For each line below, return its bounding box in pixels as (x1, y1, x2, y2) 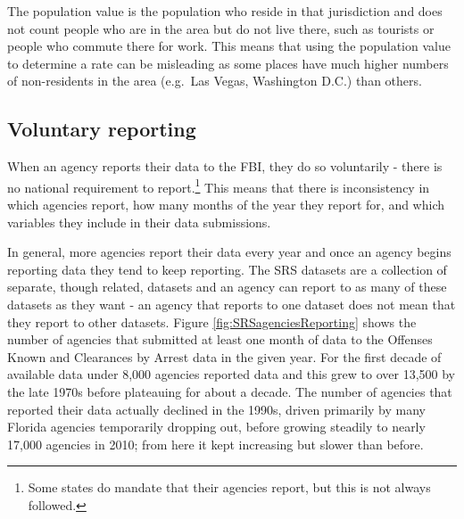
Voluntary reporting (7, 115, 196, 143)
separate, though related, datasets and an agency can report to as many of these (7, 277, 447, 296)
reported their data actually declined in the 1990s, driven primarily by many (7, 400, 426, 418)
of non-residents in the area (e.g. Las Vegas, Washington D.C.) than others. (7, 71, 422, 90)
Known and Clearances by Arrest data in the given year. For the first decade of (7, 347, 442, 366)
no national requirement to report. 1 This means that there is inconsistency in (7, 175, 430, 196)
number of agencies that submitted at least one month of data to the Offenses (7, 330, 433, 349)
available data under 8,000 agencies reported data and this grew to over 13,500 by (7, 365, 456, 383)
